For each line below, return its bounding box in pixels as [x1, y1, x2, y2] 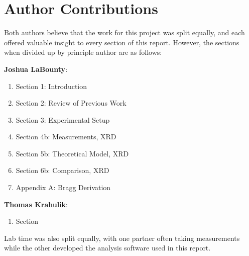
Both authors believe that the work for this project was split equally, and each [4, 27, 245, 38]
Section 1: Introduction [16, 80, 87, 91]
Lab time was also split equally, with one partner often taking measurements [4, 232, 240, 243]
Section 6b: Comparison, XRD [16, 165, 109, 176]
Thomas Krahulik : [4, 199, 68, 209]
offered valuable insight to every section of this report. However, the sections [4, 37, 239, 47]
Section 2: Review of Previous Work [16, 98, 127, 108]
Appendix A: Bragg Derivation [16, 182, 111, 193]
